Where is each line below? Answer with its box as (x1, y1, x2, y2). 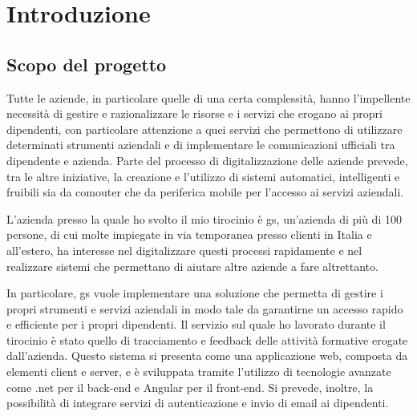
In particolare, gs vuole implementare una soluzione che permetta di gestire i (6, 285, 383, 301)
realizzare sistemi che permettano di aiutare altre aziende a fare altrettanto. (6, 257, 379, 274)
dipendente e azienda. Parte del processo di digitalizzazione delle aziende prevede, (6, 151, 408, 168)
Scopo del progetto (6, 51, 167, 76)
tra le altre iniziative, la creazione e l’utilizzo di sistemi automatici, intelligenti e (6, 168, 400, 184)
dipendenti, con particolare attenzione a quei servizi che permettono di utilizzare (6, 120, 403, 137)
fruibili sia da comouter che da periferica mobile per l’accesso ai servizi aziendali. (6, 184, 404, 200)
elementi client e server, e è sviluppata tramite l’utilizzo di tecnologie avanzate (6, 363, 391, 380)
